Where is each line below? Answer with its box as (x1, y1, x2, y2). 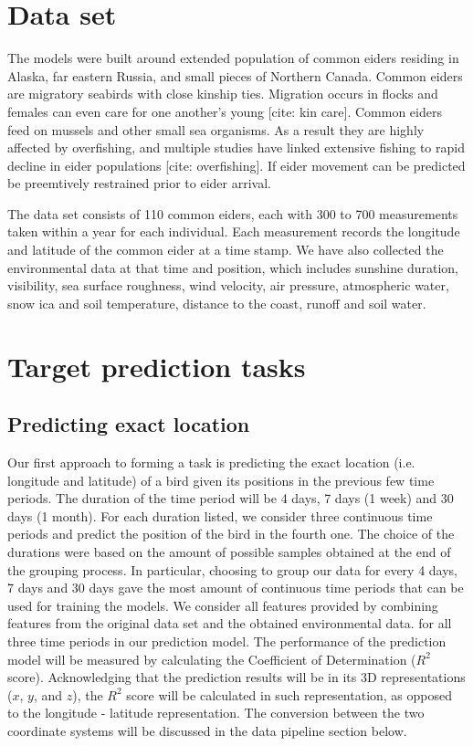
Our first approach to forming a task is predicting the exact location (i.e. (7, 453, 415, 472)
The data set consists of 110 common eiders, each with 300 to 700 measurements (7, 204, 458, 223)
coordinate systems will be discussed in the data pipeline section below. (7, 720, 407, 740)
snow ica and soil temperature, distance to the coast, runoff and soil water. (7, 293, 426, 312)
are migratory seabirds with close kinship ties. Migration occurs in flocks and (7, 84, 438, 103)
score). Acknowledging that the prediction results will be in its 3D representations (7, 667, 466, 687)
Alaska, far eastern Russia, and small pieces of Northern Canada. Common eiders (7, 66, 463, 85)
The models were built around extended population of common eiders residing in (7, 48, 459, 68)
